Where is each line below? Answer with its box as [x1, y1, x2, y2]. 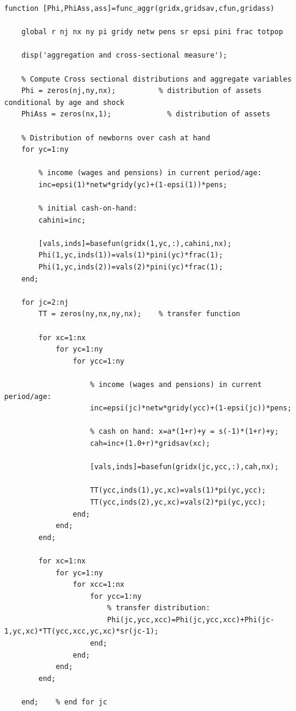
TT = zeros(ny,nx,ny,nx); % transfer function [38, 310, 240, 319]
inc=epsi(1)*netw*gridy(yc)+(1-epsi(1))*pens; [38, 180, 228, 189]
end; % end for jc [21, 698, 107, 707]
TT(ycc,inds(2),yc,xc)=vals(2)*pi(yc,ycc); [90, 497, 266, 506]
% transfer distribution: [107, 604, 210, 613]
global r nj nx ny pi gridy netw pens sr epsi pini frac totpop [21, 28, 283, 37]
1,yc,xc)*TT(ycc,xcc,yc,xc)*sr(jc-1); [4, 627, 159, 636]
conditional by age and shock [4, 98, 125, 107]
